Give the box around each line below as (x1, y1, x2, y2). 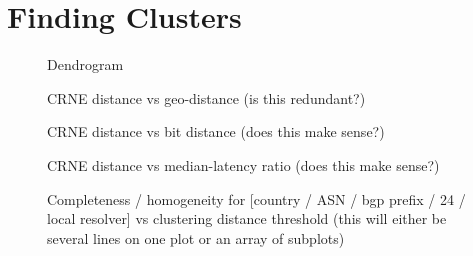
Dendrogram (47, 54, 124, 75)
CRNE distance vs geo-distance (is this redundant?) (47, 87, 366, 108)
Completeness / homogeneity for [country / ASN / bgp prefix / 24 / (47, 188, 466, 209)
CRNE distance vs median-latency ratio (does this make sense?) (47, 154, 440, 175)
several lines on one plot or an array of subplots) (47, 227, 345, 248)
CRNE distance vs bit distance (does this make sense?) (47, 121, 385, 142)
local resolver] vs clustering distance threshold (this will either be (47, 208, 447, 229)
